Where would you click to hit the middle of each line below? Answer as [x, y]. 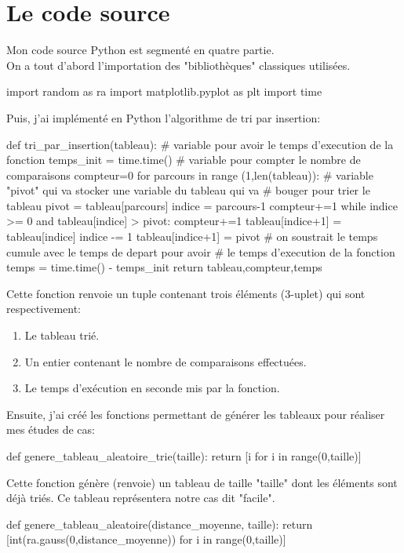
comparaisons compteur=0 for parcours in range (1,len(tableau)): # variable [190, 175]
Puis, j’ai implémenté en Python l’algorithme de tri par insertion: [164, 117]
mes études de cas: [51, 429]
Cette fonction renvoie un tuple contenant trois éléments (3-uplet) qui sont [186, 293]
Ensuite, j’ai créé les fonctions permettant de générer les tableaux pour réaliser [196, 414]
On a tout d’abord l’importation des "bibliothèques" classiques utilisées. [178, 65]
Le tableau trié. [62, 335]
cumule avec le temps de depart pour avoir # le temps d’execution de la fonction [201, 251]
